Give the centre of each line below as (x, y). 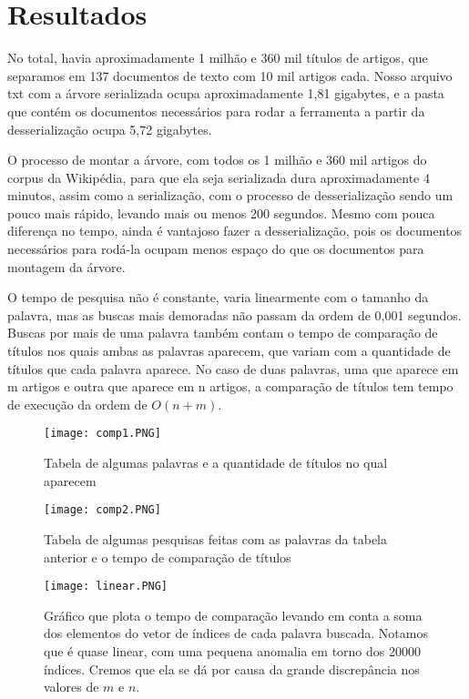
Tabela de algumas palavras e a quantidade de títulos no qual (216, 463)
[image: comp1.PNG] (102, 434)
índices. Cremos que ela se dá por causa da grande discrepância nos (232, 669)
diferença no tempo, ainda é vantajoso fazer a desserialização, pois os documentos (235, 231)
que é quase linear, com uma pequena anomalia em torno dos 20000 (232, 650)
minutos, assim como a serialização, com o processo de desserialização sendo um (230, 195)
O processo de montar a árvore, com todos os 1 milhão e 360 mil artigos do (217, 160)
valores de (71, 687)
